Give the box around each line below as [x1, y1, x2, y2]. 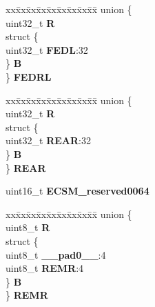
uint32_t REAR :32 [6, 133, 91, 148]
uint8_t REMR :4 [6, 261, 84, 275]
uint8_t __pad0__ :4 [6, 247, 106, 261]
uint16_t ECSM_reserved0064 [6, 184, 149, 198]
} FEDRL [6, 69, 52, 83]
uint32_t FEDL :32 [6, 42, 88, 57]
